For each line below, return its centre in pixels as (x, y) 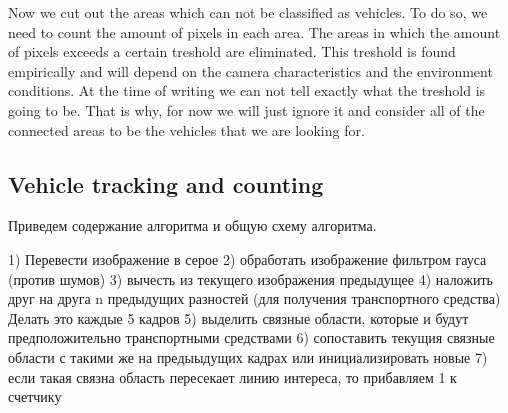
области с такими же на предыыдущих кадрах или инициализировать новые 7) (248, 356)
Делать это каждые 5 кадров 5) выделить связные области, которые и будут (238, 317)
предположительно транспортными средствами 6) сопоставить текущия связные (251, 337)
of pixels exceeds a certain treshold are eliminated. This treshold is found (232, 51)
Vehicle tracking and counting (166, 183)
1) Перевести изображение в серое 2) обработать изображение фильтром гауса (247, 258)
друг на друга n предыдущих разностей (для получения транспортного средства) (254, 298)
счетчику (35, 396)
